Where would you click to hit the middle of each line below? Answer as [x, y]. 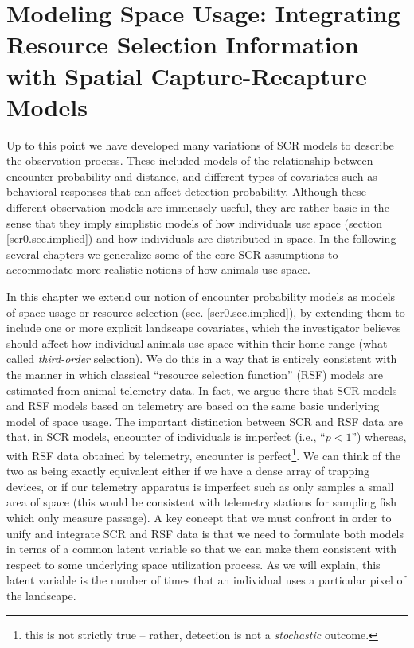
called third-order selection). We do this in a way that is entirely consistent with [202, 359]
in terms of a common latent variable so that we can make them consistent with [201, 549]
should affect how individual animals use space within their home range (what [197, 343]
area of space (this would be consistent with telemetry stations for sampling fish [201, 502]
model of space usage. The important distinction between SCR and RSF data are [205, 421]
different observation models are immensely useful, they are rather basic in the [198, 207]
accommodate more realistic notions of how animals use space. [158, 269]
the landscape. [41, 595]
